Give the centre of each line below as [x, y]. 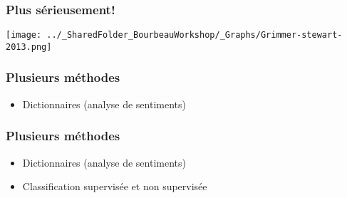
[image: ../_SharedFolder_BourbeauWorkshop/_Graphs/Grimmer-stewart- [174, 35]
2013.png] [29, 47]
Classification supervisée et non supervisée [115, 186]
